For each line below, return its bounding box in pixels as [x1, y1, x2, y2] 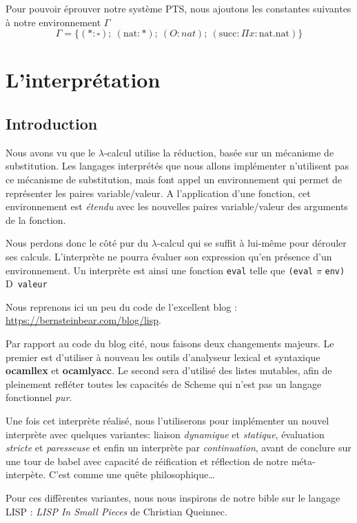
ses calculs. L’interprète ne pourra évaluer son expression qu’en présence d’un [6, 249, 332, 263]
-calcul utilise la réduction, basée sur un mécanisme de [103, 145, 334, 159]
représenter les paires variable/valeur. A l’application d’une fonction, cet [6, 185, 311, 200]
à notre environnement [6, 14, 101, 29]
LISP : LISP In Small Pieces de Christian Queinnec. [6, 504, 227, 518]
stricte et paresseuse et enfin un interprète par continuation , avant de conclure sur [6, 440, 351, 455]
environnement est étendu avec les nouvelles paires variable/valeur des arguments [6, 199, 348, 214]
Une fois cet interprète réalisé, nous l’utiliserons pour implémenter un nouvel [6, 413, 329, 427]
